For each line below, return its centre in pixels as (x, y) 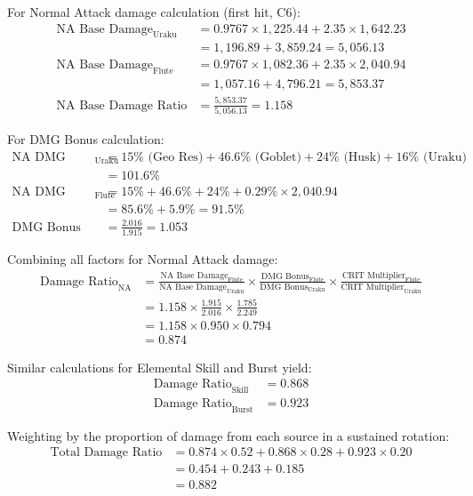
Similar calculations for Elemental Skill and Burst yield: (160, 367)
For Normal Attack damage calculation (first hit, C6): (154, 12)
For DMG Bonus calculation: (86, 138)
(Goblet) (278, 157)
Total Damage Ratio (106, 453)
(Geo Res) (176, 157)
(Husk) (362, 157)
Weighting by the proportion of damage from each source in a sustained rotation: (228, 435)
